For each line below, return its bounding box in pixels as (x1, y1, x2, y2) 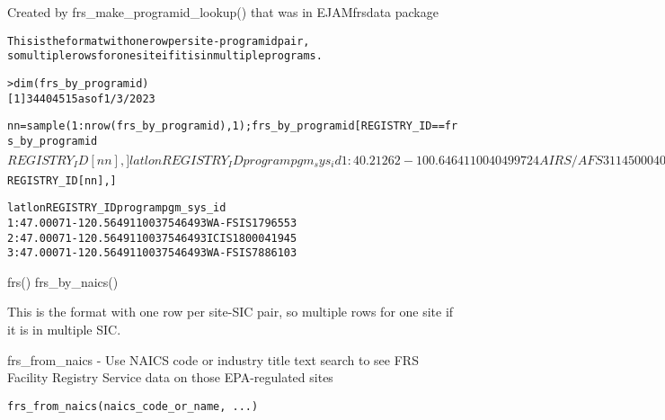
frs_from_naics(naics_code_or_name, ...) (7, 399, 259, 413)
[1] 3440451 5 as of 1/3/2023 (7, 92, 155, 105)
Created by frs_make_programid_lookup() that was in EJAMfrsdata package (7, 3, 439, 21)
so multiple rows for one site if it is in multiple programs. (7, 49, 323, 63)
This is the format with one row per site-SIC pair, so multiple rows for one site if (7, 302, 454, 321)
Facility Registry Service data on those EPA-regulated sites (7, 368, 333, 387)
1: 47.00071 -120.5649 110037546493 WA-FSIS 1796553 (7, 216, 297, 229)
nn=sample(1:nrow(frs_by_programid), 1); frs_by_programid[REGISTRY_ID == (7, 120, 445, 133)
